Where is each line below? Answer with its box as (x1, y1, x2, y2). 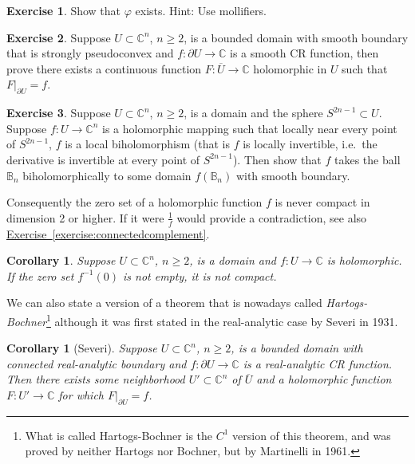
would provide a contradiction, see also (176, 209, 367, 226)
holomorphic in (253, 60, 327, 77)
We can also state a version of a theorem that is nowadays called (6, 294, 322, 311)
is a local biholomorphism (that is (65, 136, 230, 152)
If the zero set (6, 267, 74, 284)
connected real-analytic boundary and (6, 355, 187, 372)
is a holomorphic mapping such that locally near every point (102, 120, 397, 136)
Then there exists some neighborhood (6, 371, 185, 387)
